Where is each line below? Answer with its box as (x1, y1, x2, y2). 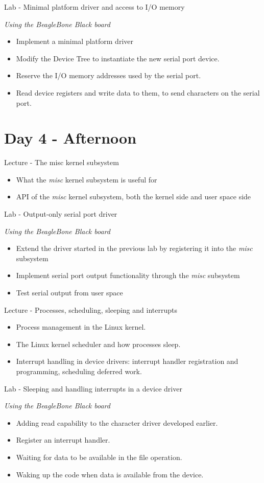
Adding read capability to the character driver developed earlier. (16, 417, 218, 428)
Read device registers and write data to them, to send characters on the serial (16, 87, 260, 98)
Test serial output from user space (16, 287, 123, 298)
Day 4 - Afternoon (4, 127, 137, 148)
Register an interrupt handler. (16, 434, 110, 445)
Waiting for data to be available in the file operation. (16, 451, 182, 462)
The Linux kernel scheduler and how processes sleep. (16, 338, 181, 349)
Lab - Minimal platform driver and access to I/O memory (4, 2, 185, 12)
